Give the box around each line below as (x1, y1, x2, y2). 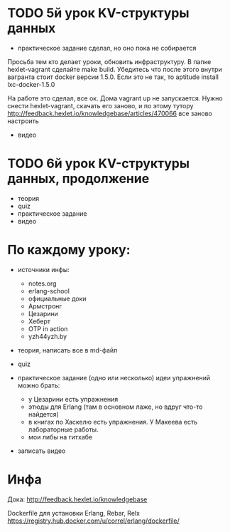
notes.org (28, 279, 57, 288)
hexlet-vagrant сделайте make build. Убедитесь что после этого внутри (7, 65, 222, 73)
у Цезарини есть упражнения (28, 395, 119, 403)
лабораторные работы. (28, 425, 99, 434)
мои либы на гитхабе (28, 432, 93, 441)
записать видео (17, 447, 66, 455)
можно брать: (17, 381, 60, 390)
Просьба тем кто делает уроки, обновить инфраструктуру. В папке (7, 57, 212, 66)
